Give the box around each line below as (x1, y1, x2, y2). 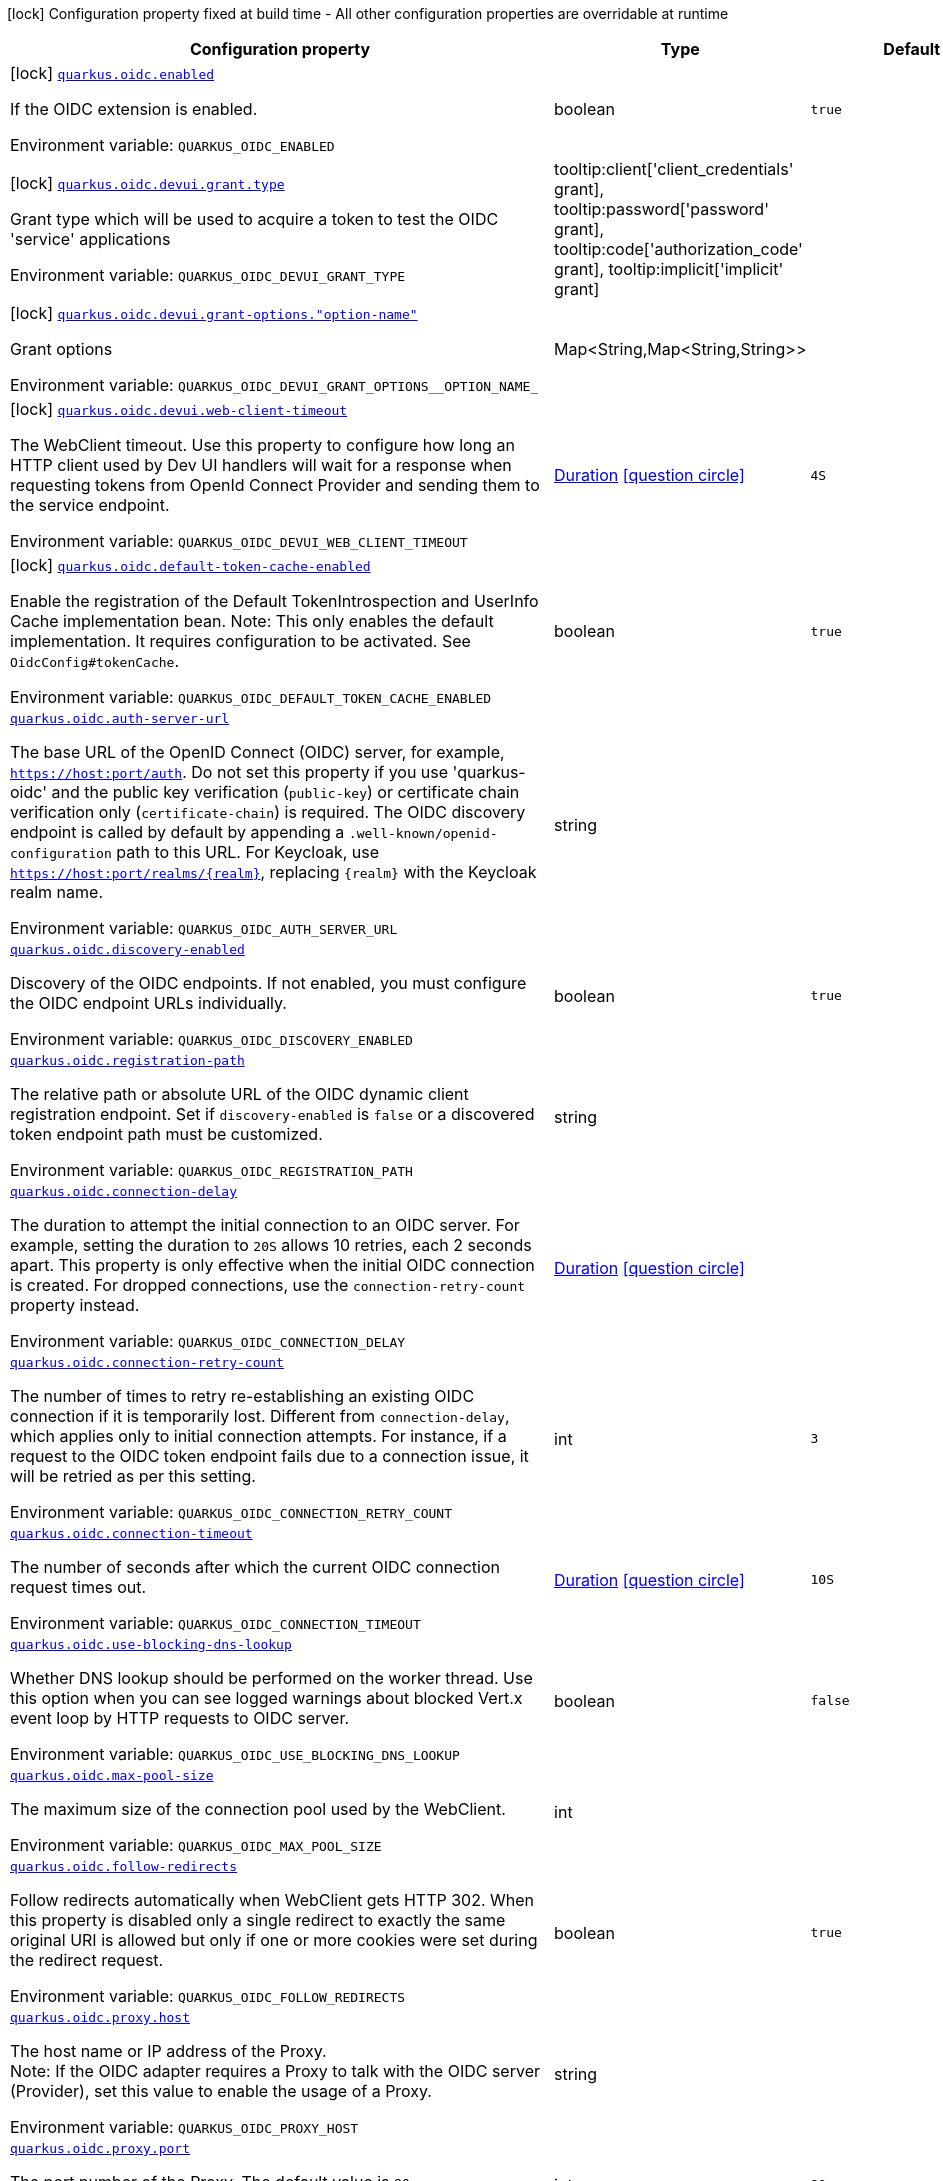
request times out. (10, 1577, 147, 1597)
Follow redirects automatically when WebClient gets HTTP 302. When (10, 1890, 535, 1910)
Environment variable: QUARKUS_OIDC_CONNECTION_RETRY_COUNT (10, 1502, 453, 1522)
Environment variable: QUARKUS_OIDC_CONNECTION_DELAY (10, 1331, 406, 1351)
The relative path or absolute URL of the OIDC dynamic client (10, 1084, 469, 1104)
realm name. (10, 882, 104, 902)
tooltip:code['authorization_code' (554, 239, 803, 259)
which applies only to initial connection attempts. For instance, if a (10, 1426, 507, 1446)
